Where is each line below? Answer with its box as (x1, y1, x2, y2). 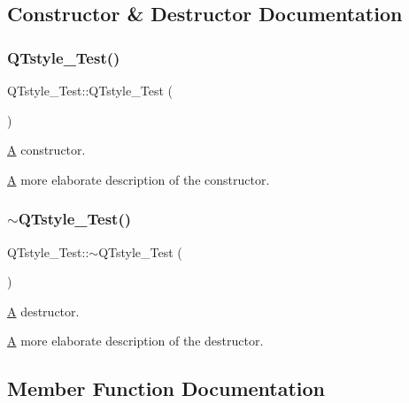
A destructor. (7, 301, 80, 320)
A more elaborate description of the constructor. (7, 170, 270, 188)
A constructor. (7, 141, 86, 159)
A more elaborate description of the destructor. (7, 331, 264, 350)
